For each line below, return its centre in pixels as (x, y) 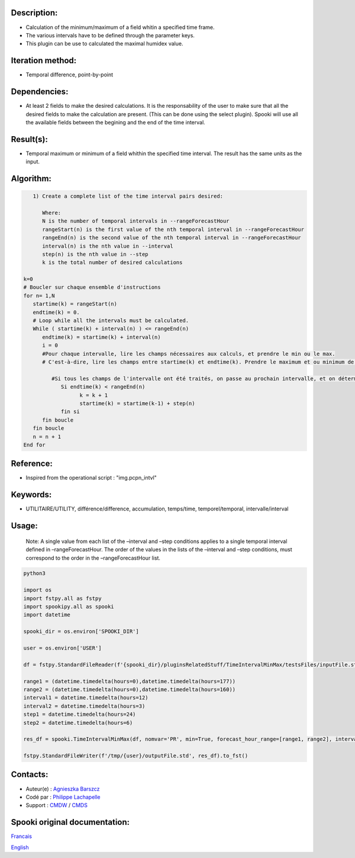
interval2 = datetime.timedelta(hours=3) (84, 706)
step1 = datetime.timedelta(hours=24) (80, 714)
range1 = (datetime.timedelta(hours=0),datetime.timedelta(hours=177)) (130, 681)
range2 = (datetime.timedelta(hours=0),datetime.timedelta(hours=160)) (130, 689)
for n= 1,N (39, 295)
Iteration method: (44, 61)
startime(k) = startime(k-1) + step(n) (137, 403)
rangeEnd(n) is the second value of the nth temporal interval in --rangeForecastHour (172, 238)
